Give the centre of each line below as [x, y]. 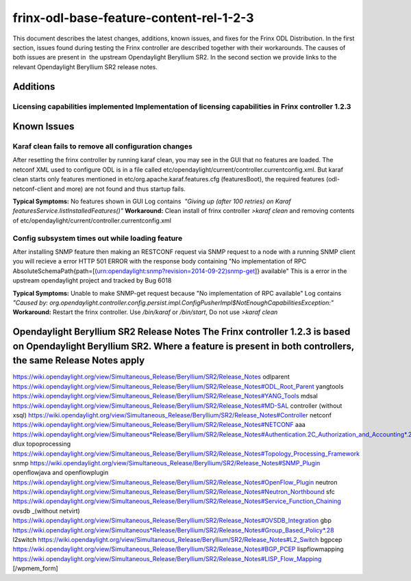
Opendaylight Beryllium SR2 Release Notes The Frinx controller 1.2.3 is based [182, 332]
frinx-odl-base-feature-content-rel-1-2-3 [133, 18]
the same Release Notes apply [79, 360]
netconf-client [33, 189]
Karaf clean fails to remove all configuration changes [103, 146]
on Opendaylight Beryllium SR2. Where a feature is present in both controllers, [183, 346]
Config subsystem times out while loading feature [98, 238]
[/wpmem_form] [35, 569]
